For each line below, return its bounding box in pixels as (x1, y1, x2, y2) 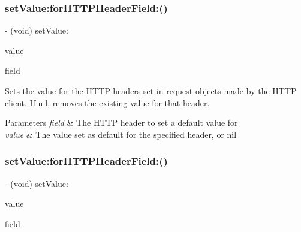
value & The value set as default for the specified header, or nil (5, 128, 237, 140)
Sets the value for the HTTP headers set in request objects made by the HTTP (5, 85, 297, 97)
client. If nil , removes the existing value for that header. (5, 96, 210, 109)
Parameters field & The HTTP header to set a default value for (5, 116, 238, 129)
